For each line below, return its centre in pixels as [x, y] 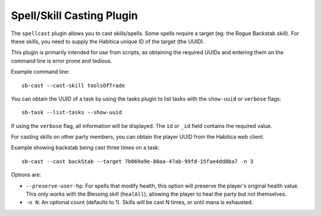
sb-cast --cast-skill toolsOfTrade [73, 85]
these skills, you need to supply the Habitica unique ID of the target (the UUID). [108, 41]
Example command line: [40, 72]
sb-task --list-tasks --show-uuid [72, 112]
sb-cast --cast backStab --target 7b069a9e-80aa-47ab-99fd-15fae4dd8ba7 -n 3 [138, 161]
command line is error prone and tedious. [62, 61]
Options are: [26, 175]
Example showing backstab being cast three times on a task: [85, 148]
